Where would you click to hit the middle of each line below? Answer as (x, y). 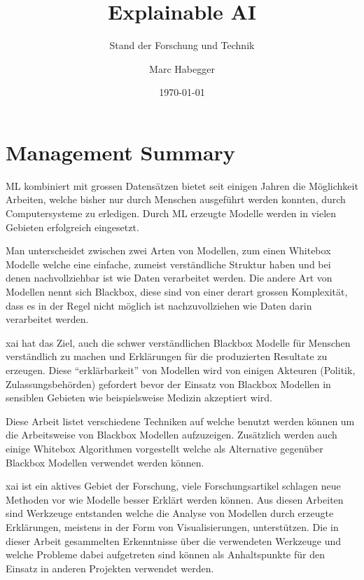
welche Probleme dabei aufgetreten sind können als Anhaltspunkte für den (165, 554)
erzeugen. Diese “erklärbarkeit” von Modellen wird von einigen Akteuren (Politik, (181, 370)
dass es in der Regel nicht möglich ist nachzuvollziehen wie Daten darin (159, 305)
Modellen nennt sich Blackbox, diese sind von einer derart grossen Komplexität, (177, 291)
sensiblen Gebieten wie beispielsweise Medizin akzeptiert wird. (139, 398)
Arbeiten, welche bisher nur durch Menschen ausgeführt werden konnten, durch (176, 199)
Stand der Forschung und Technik (182, 45)
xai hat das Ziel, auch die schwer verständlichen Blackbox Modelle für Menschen (178, 342)
